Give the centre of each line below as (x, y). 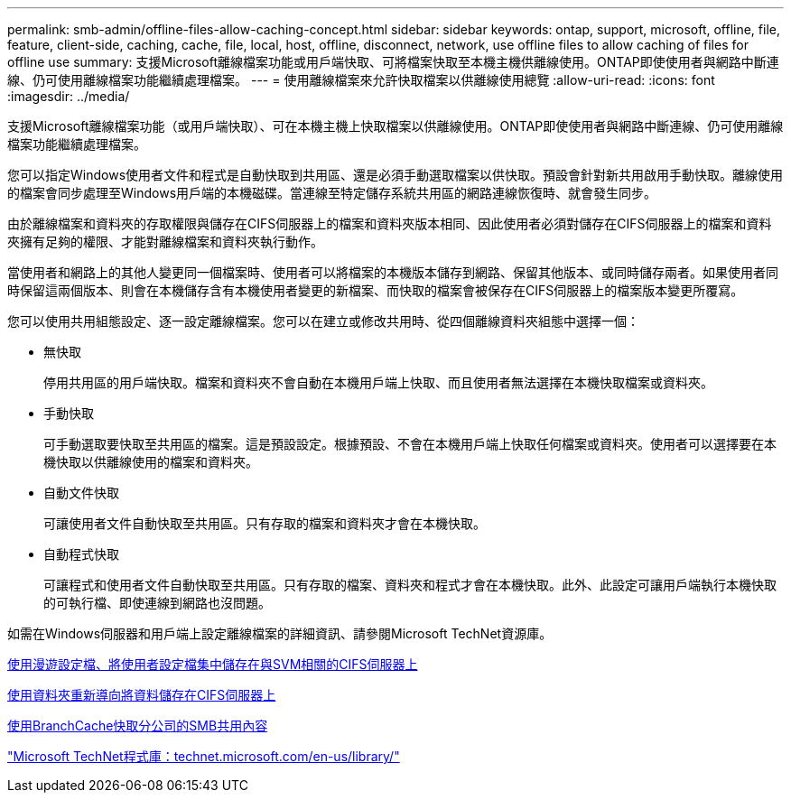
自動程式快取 (81, 554)
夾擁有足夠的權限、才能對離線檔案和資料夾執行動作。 (165, 242)
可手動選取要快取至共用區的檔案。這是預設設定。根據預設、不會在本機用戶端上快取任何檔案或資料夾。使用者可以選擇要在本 (410, 444)
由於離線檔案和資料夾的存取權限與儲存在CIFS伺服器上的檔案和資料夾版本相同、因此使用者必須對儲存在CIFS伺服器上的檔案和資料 (390, 223)
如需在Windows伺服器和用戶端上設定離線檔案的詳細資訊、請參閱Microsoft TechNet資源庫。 (280, 633)
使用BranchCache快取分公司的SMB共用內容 (138, 726)
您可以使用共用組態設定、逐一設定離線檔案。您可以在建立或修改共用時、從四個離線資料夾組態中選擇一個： (323, 321)
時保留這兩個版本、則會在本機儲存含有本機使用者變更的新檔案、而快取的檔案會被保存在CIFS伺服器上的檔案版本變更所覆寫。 (376, 290)
